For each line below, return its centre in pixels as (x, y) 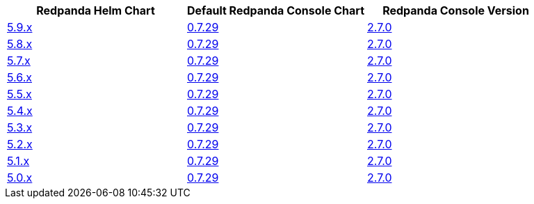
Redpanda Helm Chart (96, 10)
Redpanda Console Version (456, 10)
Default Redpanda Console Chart (276, 10)
